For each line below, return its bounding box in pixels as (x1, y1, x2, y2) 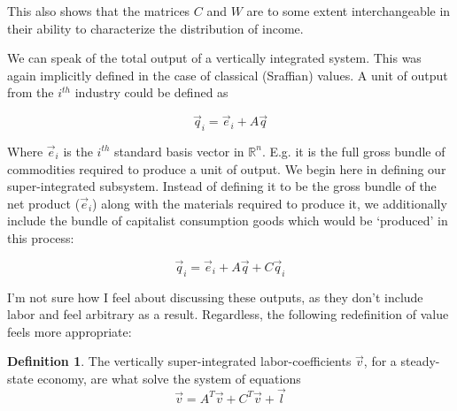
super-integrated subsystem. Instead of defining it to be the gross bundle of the (7, 177, 437, 195)
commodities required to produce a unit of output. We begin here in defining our (7, 159, 446, 178)
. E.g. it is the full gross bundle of (261, 141, 445, 160)
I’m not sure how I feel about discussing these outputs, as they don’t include (7, 287, 423, 306)
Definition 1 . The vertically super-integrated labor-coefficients (7, 352, 352, 370)
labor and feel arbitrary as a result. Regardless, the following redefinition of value (7, 305, 449, 323)
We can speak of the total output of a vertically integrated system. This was (7, 49, 422, 67)
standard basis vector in (114, 141, 244, 160)
